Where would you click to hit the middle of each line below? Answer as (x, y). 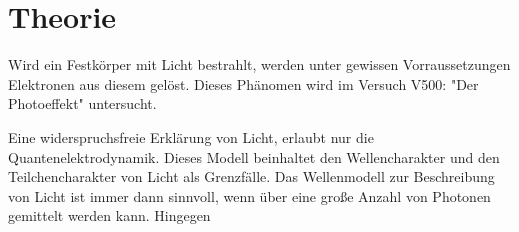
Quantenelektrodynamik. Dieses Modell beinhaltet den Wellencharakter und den (254, 156)
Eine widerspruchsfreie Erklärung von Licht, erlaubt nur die (191, 136)
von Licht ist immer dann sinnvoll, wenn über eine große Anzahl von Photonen (249, 195)
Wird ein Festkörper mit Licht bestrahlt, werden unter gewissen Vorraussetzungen (259, 64)
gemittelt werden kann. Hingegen (109, 215)
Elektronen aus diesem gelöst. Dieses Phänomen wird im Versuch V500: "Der (243, 83)
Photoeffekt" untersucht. (82, 103)
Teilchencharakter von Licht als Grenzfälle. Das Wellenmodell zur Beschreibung (251, 176)
